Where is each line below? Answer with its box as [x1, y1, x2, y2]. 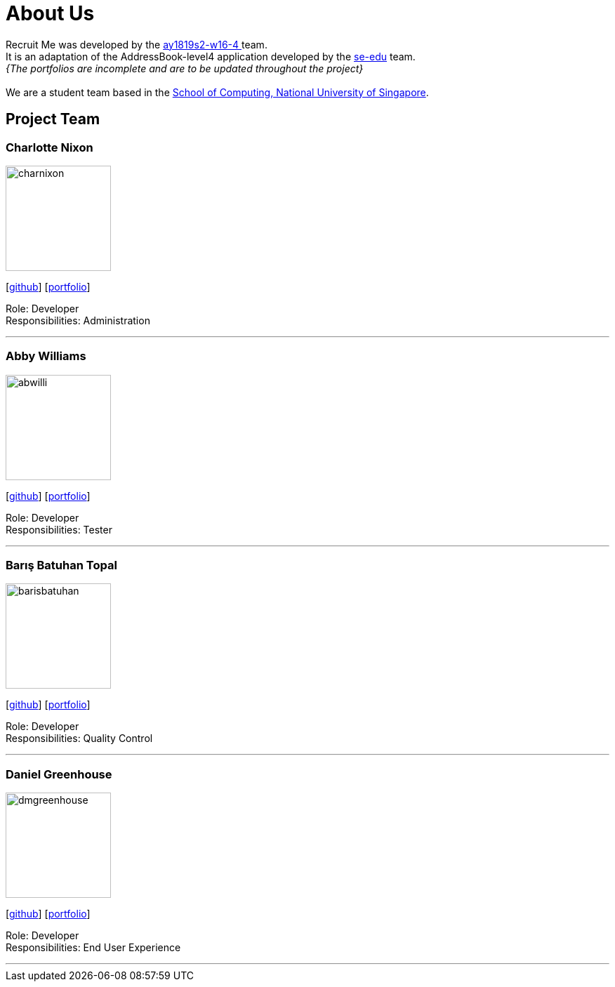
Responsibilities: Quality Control [6, 732, 153, 745]
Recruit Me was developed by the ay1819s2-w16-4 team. [6, 38, 267, 51]
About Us [6, 1, 95, 25]
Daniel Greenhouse [6, 767, 112, 781]
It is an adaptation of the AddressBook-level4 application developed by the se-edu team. [6, 50, 416, 62]
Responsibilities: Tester [6, 523, 112, 536]
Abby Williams [6, 349, 86, 364]
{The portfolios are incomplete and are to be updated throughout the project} [6, 62, 364, 74]
